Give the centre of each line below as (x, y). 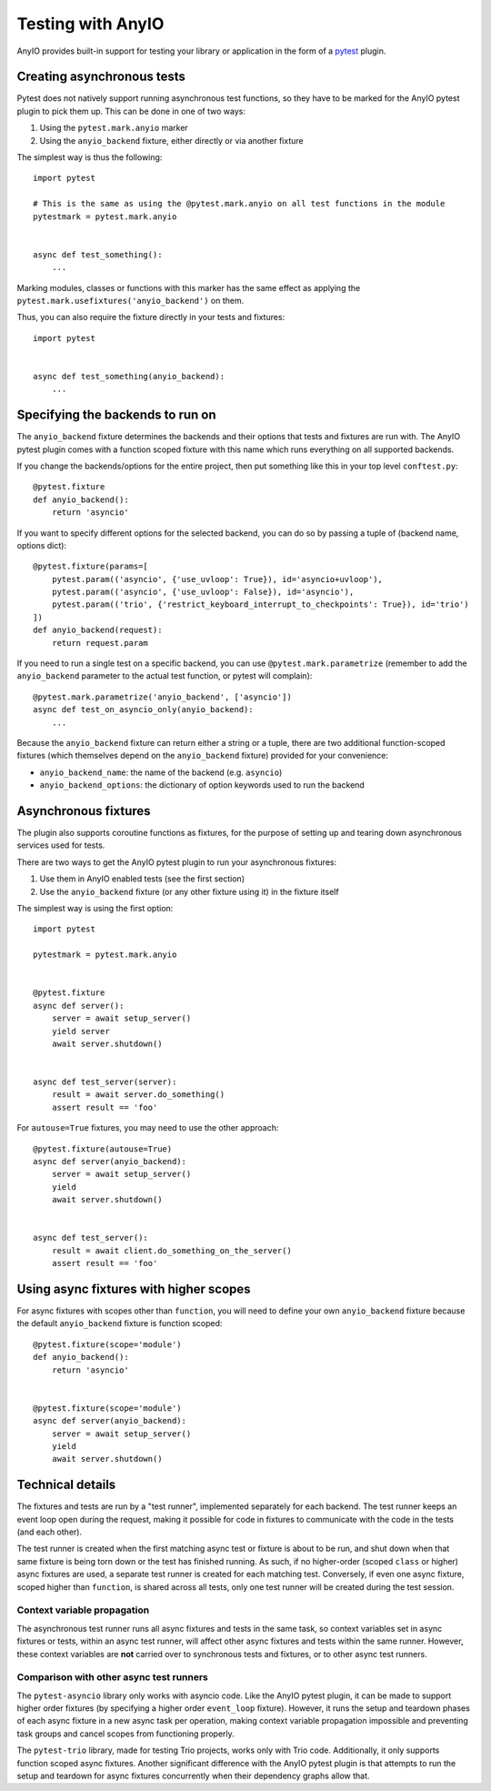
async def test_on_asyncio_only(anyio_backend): (143, 710)
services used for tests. (61, 845)
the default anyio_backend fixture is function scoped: (120, 1323)
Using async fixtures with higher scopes (134, 1288)
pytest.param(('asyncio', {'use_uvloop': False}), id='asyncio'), (203, 592)
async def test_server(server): (105, 1082)
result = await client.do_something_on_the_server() (172, 1250)
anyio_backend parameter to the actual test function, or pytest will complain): (165, 676)
